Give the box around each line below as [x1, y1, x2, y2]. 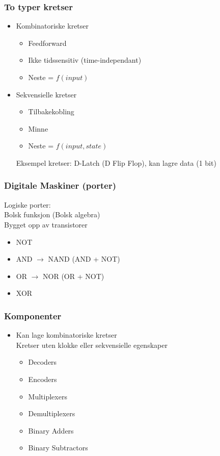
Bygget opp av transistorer [4, 219, 88, 230]
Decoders [28, 357, 57, 367]
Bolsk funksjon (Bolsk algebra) [4, 209, 100, 220]
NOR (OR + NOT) [43, 270, 104, 281]
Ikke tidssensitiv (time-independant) [28, 55, 142, 65]
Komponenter [4, 309, 62, 322]
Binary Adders [28, 425, 74, 436]
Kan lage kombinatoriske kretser [16, 330, 117, 340]
